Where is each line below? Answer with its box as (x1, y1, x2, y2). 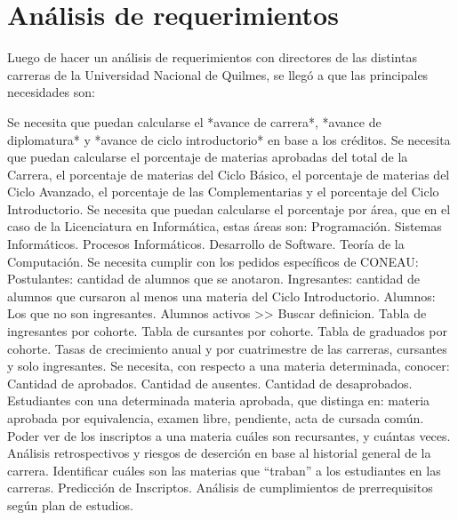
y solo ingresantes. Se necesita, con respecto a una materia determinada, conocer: (7, 356, 450, 375)
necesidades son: (7, 83, 95, 101)
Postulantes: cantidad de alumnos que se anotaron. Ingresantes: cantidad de (7, 269, 420, 288)
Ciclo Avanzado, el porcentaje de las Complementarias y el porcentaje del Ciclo (7, 182, 439, 201)
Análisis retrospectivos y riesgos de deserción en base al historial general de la (7, 444, 431, 462)
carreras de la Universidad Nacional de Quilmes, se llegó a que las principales (7, 65, 429, 84)
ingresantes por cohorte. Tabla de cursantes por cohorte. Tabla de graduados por (7, 322, 447, 340)
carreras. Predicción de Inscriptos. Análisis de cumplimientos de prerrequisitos (7, 478, 433, 497)
